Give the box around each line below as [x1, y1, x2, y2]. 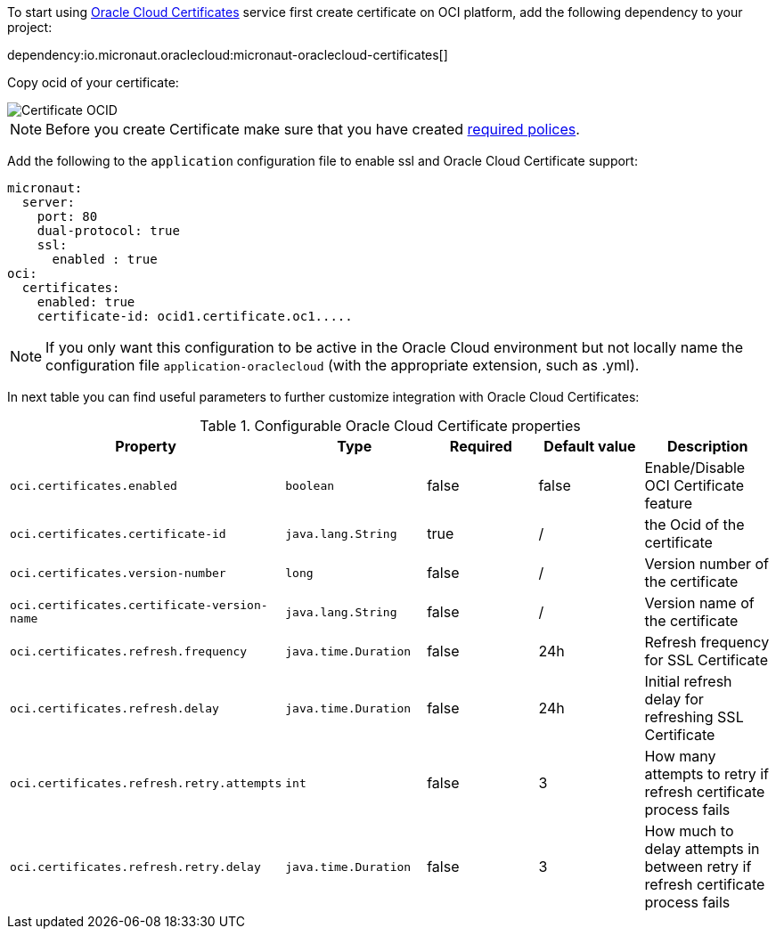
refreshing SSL [644, 708, 744, 726]
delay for [644, 690, 704, 708]
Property [115, 437, 176, 455]
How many [644, 747, 716, 765]
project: [7, 20, 53, 35]
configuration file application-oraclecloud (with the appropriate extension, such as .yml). [45, 356, 640, 374]
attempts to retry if [644, 765, 769, 783]
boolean [285, 478, 335, 492]
